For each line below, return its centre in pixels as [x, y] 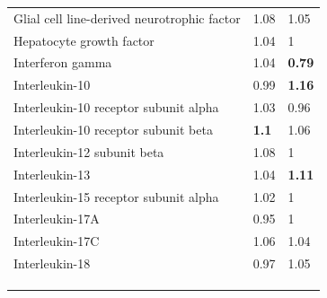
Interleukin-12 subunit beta [89, 151]
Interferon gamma [63, 62]
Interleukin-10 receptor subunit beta [113, 129]
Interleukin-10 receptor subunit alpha [116, 107]
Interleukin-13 [52, 174]
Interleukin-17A [57, 219]
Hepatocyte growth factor [84, 40]
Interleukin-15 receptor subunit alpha [116, 196]
